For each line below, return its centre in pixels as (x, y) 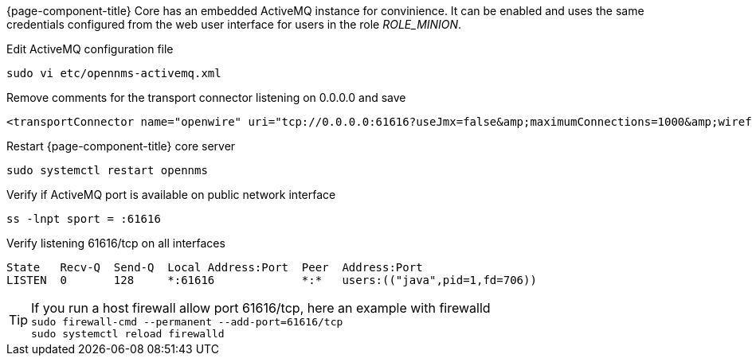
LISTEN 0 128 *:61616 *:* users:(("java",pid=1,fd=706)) (272, 280)
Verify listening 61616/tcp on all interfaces (116, 243)
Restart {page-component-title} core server (121, 146)
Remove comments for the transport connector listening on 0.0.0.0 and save (206, 97)
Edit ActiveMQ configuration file (90, 49)
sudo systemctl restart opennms (107, 170)
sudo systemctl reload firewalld (128, 334)
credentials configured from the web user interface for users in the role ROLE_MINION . (234, 24)
